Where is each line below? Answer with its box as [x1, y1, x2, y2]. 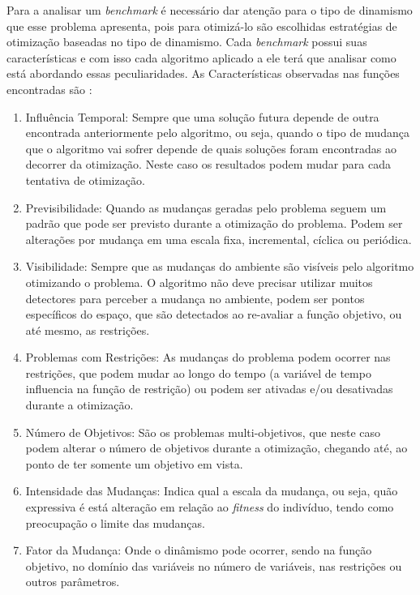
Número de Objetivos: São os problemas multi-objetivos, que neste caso [25, 423, 381, 440]
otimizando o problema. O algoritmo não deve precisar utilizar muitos [25, 273, 373, 290]
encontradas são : [6, 80, 92, 97]
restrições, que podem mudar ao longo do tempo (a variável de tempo [25, 364, 371, 381]
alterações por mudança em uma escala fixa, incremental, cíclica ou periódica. [25, 230, 412, 247]
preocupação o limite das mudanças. [25, 514, 205, 531]
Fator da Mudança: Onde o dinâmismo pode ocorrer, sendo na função [25, 541, 372, 559]
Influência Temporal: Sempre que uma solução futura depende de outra [25, 108, 379, 125]
